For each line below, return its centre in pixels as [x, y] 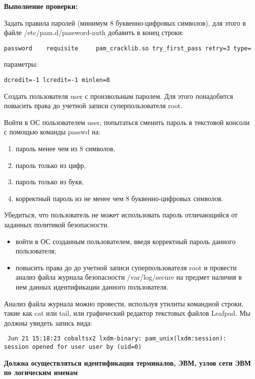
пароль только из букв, [50, 182]
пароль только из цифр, [51, 165]
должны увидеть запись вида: [48, 322]
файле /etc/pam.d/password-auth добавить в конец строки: [94, 32]
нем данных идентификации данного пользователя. [92, 287]
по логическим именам [41, 372]
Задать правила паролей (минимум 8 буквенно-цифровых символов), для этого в [125, 22]
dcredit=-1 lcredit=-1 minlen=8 [57, 80]
